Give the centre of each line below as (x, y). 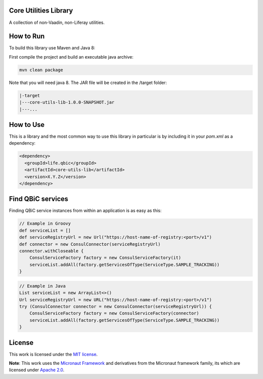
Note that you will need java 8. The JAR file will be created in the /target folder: (88, 83)
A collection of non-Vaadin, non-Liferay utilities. (57, 22)
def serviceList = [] (45, 230)
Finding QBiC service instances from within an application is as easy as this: (85, 211)
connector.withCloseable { (51, 251)
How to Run (27, 36)
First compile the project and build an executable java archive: (71, 57)
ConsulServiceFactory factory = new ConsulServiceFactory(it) (105, 258)
